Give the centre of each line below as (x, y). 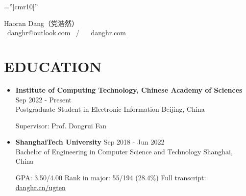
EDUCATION (53, 66)
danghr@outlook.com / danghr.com (67, 33)
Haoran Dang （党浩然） (41, 23)
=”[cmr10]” (21, 6)
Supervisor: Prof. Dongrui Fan (61, 125)
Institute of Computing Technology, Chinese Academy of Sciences (129, 89)
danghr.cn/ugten (40, 187)
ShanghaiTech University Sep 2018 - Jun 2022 (90, 142)
